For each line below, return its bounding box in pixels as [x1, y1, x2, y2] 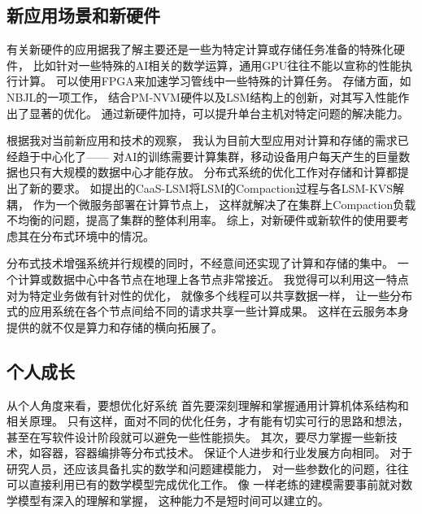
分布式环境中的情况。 [40, 227, 154, 244]
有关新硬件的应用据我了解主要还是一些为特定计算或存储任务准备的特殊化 [7, 41, 394, 58]
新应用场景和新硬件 [7, 2, 160, 28]
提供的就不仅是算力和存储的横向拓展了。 [7, 318, 223, 335]
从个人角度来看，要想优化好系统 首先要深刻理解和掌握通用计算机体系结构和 [7, 396, 409, 413]
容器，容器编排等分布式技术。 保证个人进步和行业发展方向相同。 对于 [40, 444, 413, 461]
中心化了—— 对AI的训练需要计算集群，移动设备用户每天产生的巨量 [40, 147, 399, 164]
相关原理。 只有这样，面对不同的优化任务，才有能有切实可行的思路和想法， [7, 412, 409, 429]
